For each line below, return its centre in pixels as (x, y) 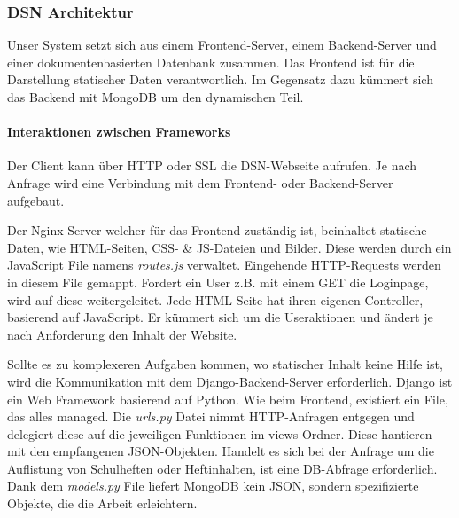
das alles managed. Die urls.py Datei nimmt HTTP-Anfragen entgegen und (211, 416)
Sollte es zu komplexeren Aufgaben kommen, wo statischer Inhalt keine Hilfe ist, (225, 364)
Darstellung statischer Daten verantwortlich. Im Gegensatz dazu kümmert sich (220, 79)
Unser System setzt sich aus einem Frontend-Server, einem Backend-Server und (222, 45)
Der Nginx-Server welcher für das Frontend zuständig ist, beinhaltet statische (217, 230)
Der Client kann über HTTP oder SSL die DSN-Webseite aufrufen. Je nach (212, 165)
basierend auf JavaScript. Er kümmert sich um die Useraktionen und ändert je (220, 317)
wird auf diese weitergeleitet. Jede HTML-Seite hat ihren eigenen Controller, (215, 299)
